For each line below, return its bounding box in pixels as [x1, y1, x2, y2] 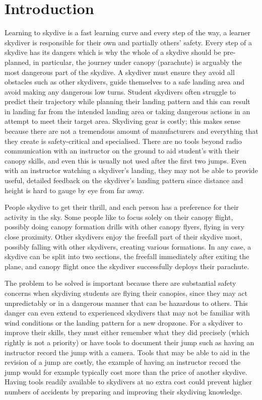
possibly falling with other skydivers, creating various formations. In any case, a [5, 241, 251, 252]
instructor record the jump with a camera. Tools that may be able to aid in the [5, 347, 250, 357]
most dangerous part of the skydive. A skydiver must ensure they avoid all [5, 66, 235, 77]
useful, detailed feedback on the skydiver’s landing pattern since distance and [5, 175, 243, 186]
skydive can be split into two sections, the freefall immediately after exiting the [5, 251, 249, 262]
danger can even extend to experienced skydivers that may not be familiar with [5, 307, 250, 318]
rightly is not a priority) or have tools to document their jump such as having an [5, 337, 254, 347]
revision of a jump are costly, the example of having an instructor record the [5, 357, 241, 367]
